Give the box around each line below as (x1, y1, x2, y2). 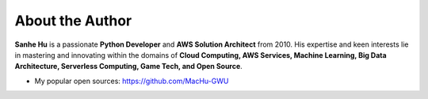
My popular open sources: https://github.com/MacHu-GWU (34, 76, 229, 86)
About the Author (14, 12, 132, 29)
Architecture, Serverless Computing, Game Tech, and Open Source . (14, 62, 243, 71)
